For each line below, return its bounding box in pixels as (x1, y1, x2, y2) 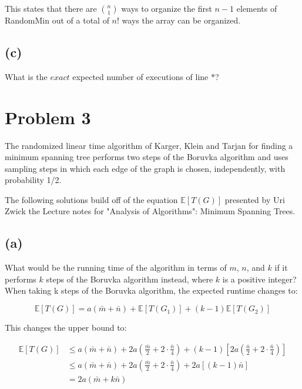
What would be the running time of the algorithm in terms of (5, 261, 227, 274)
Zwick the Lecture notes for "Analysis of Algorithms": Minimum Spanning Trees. (5, 205, 296, 217)
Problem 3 (5, 105, 91, 129)
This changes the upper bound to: (5, 321, 127, 334)
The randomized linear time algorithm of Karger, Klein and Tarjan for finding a (5, 139, 293, 151)
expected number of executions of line (72, 70, 209, 82)
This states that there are (5, 2, 97, 14)
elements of (236, 2, 277, 14)
